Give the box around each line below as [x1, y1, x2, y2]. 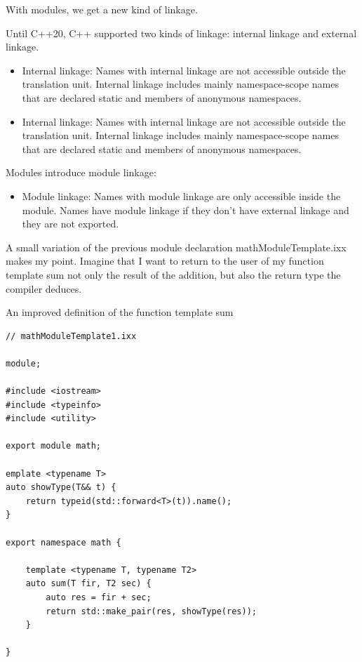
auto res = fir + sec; [46, 592, 152, 602]
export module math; [6, 441, 102, 451]
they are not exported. [22, 216, 119, 231]
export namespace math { [6, 537, 121, 548]
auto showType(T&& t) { [6, 482, 116, 493]
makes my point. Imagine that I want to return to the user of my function [6, 253, 324, 268]
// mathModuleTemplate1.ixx [6, 331, 137, 341]
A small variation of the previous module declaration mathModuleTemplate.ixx [6, 239, 347, 254]
